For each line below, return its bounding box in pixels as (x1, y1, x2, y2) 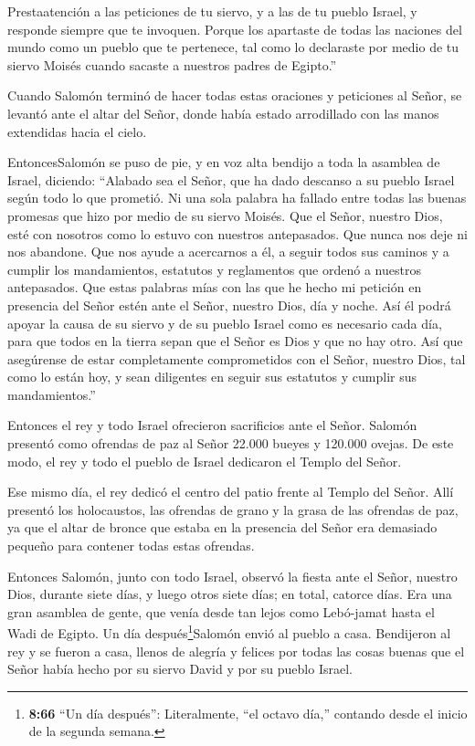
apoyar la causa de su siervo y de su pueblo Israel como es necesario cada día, (7, 313, 442, 332)
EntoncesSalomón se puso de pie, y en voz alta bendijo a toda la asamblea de (7, 152, 440, 172)
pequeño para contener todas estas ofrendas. (7, 536, 255, 555)
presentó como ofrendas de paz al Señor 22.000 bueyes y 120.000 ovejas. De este (7, 434, 454, 453)
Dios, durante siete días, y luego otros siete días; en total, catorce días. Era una (7, 584, 452, 604)
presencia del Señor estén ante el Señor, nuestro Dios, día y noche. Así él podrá (7, 295, 451, 314)
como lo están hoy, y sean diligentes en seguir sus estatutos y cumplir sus (7, 367, 417, 386)
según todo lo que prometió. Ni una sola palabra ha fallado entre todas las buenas (7, 188, 467, 207)
